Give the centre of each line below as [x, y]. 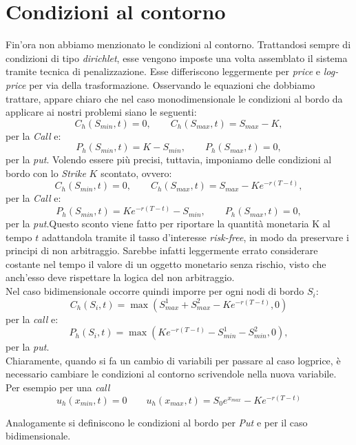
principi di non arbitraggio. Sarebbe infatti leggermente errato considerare [162, 250]
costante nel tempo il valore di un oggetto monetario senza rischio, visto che [166, 263]
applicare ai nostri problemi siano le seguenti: [101, 112]
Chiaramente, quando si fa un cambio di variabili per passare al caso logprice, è [173, 360]
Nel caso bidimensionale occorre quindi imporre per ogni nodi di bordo [155, 291]
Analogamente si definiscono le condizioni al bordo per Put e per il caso [157, 422]
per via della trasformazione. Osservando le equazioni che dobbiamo [172, 84]
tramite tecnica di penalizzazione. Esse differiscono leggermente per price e [163, 71]
